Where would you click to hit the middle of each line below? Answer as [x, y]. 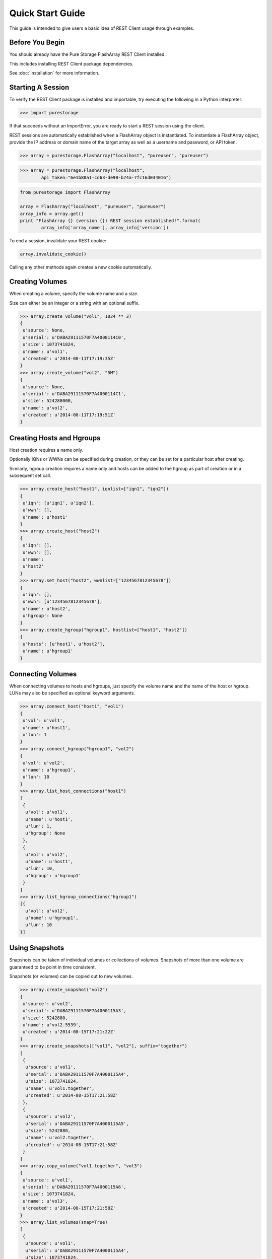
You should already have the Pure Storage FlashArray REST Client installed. [88, 54]
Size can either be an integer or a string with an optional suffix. [74, 303]
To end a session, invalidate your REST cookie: [58, 241]
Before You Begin [37, 43]
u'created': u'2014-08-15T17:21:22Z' [69, 1032]
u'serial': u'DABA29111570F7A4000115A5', [77, 1124]
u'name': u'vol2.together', [60, 1138]
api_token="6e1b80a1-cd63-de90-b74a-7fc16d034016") [106, 177]
